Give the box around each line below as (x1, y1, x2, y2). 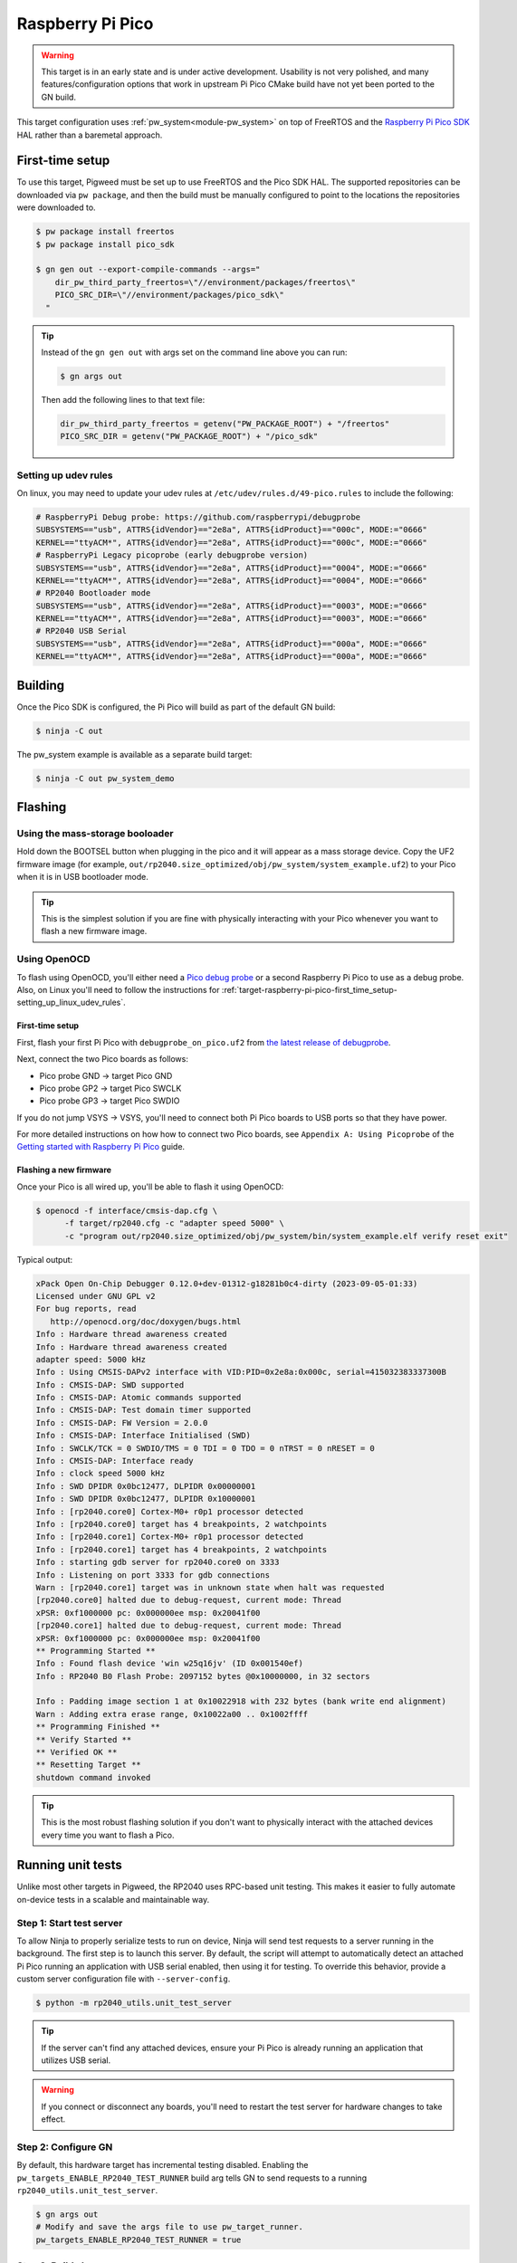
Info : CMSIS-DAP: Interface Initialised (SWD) (35, 1430, 251, 1441)
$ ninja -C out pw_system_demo (35, 773, 176, 783)
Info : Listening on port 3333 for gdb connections (35, 1570, 271, 1580)
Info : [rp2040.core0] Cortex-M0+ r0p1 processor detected (35, 1506, 303, 1516)
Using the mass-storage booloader (16, 827, 174, 840)
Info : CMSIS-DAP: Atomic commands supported (35, 1392, 242, 1403)
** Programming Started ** (35, 1646, 156, 1656)
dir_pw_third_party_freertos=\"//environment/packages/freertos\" (54, 277, 357, 287)
